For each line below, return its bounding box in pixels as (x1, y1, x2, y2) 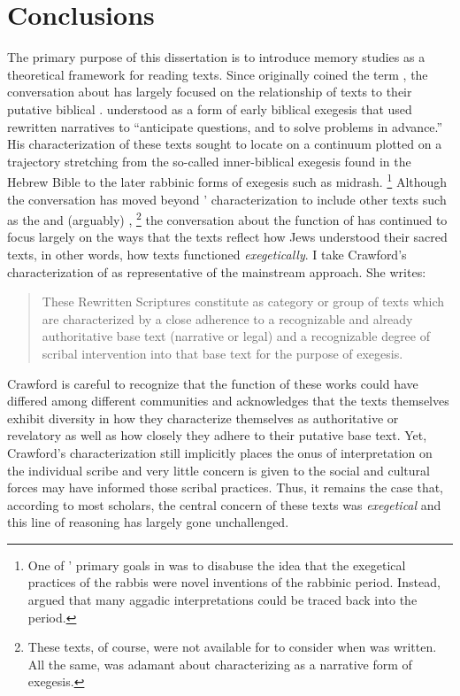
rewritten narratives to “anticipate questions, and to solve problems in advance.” (7, 117, 443, 135)
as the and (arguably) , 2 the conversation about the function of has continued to (7, 208, 448, 228)
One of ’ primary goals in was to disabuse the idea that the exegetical (27, 555, 406, 574)
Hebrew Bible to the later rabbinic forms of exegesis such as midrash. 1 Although (7, 170, 448, 190)
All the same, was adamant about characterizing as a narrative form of (27, 654, 412, 673)
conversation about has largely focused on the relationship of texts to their (7, 82, 412, 101)
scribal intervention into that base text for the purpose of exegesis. (42, 344, 403, 362)
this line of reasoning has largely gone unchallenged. (7, 513, 289, 531)
